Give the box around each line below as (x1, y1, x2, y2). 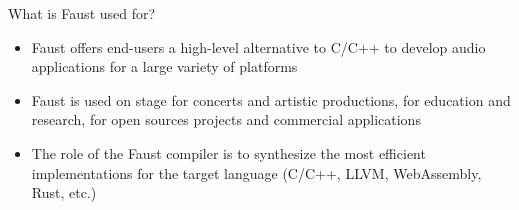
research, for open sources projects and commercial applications (31, 109, 421, 130)
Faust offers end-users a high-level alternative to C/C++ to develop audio (31, 36, 486, 57)
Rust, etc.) (31, 182, 97, 203)
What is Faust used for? (8, 3, 156, 23)
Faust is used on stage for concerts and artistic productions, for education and (31, 89, 511, 110)
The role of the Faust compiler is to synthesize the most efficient (31, 142, 426, 163)
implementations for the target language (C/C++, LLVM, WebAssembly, (31, 162, 482, 183)
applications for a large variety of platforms (31, 56, 298, 77)
